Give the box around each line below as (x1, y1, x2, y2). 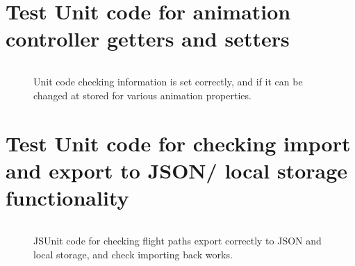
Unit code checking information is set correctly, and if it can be (33, 74, 303, 89)
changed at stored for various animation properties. (33, 88, 251, 102)
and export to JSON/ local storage (6, 156, 348, 184)
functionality (6, 183, 129, 212)
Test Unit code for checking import (6, 128, 351, 157)
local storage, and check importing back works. (33, 247, 233, 261)
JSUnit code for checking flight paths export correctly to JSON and (33, 233, 322, 247)
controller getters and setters (6, 24, 290, 53)
